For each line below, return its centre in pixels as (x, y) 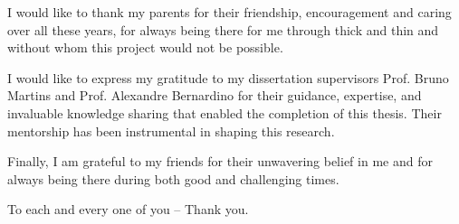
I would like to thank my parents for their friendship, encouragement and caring (229, 12)
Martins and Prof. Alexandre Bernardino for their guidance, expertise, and (215, 95)
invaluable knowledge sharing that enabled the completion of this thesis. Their (225, 112)
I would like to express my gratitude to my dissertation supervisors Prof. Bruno (228, 77)
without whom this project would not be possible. (145, 47)
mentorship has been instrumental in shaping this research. (171, 131)
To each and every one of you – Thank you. (128, 209)
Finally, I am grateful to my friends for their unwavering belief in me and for (220, 161)
